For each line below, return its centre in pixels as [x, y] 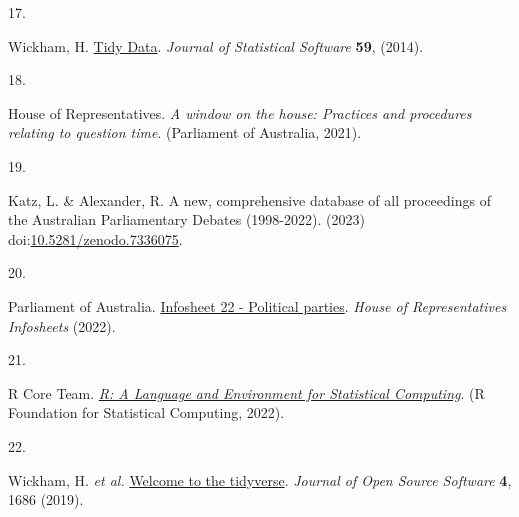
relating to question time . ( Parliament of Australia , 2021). [185, 132]
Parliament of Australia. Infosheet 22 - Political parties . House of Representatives [257, 305]
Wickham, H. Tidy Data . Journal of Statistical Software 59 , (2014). [216, 45]
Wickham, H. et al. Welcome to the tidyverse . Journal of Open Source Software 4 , [260, 479]
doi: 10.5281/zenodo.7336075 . [95, 238]
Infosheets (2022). [62, 325]
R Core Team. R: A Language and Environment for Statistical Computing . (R [246, 392]
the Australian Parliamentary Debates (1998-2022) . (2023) [186, 219]
